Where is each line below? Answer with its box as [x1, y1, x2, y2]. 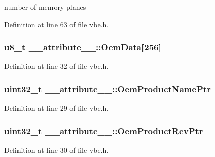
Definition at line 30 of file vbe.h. [4, 145, 109, 155]
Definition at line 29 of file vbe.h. [4, 103, 109, 113]
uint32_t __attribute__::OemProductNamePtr [4, 82, 211, 95]
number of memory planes [4, 2, 86, 12]
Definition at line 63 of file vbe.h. [4, 18, 109, 29]
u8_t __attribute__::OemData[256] [4, 41, 162, 53]
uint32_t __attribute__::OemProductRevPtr [4, 124, 203, 137]
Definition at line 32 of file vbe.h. [4, 61, 109, 71]
